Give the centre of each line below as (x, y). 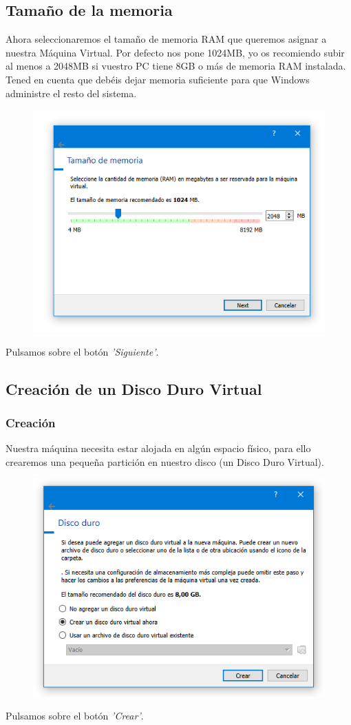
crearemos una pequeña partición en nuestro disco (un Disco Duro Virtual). (165, 461)
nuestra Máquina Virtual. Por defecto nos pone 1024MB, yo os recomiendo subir (175, 52)
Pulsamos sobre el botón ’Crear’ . (75, 716)
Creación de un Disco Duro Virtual (134, 388)
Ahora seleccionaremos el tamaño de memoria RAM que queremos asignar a (166, 39)
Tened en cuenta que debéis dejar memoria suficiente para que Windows (158, 79)
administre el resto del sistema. (71, 93)
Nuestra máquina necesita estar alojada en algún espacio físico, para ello (158, 448)
